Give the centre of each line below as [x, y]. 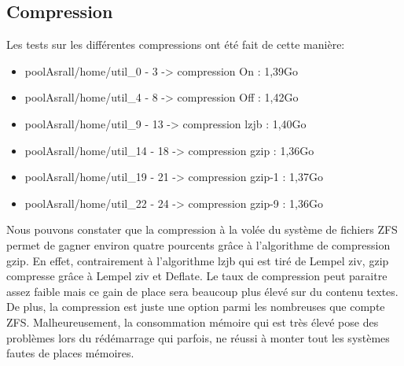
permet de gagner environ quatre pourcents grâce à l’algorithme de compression [198, 244]
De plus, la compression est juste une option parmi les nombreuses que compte [196, 307]
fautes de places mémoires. [70, 353]
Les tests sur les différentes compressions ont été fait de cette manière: [176, 44]
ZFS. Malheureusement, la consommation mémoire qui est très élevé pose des [193, 322]
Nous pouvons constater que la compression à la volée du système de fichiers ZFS [202, 229]
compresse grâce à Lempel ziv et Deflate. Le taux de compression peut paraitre [197, 276]
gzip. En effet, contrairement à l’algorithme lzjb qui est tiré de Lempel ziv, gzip [198, 260]
